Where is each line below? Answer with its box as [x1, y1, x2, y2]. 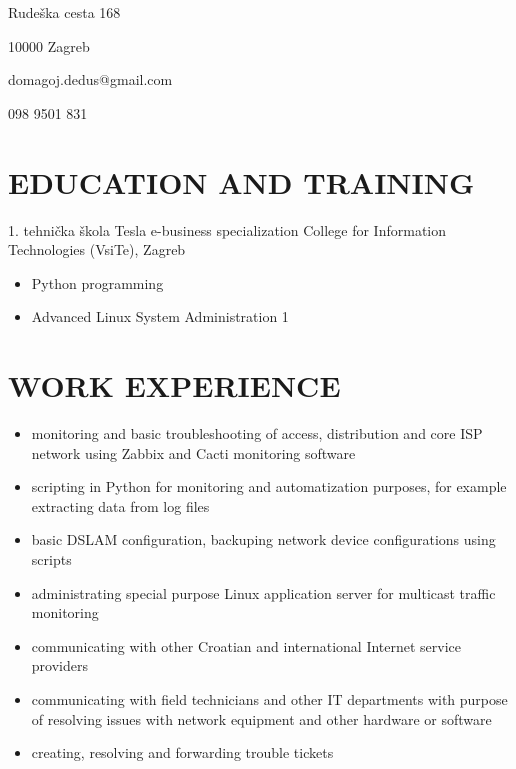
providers [31, 655, 88, 676]
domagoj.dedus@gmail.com [8, 69, 173, 90]
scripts [31, 548, 72, 569]
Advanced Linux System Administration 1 [31, 306, 289, 327]
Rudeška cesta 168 [8, 2, 121, 22]
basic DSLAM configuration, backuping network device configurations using [31, 529, 496, 550]
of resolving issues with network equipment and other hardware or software [31, 708, 492, 729]
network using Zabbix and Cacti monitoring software [31, 442, 356, 463]
